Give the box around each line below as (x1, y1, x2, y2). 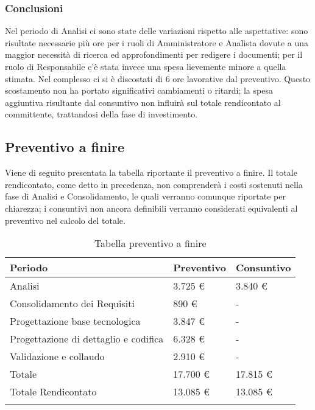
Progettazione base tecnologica (10, 314, 141, 328)
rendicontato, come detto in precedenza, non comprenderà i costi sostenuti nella (5, 178, 303, 190)
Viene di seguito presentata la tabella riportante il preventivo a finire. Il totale (5, 166, 297, 179)
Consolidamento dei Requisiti (10, 296, 135, 311)
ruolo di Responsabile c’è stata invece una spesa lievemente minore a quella (5, 60, 286, 72)
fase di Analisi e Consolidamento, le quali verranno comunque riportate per (5, 190, 286, 203)
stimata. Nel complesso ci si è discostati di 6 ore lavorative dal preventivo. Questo (5, 72, 311, 85)
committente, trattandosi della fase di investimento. (5, 108, 198, 120)
